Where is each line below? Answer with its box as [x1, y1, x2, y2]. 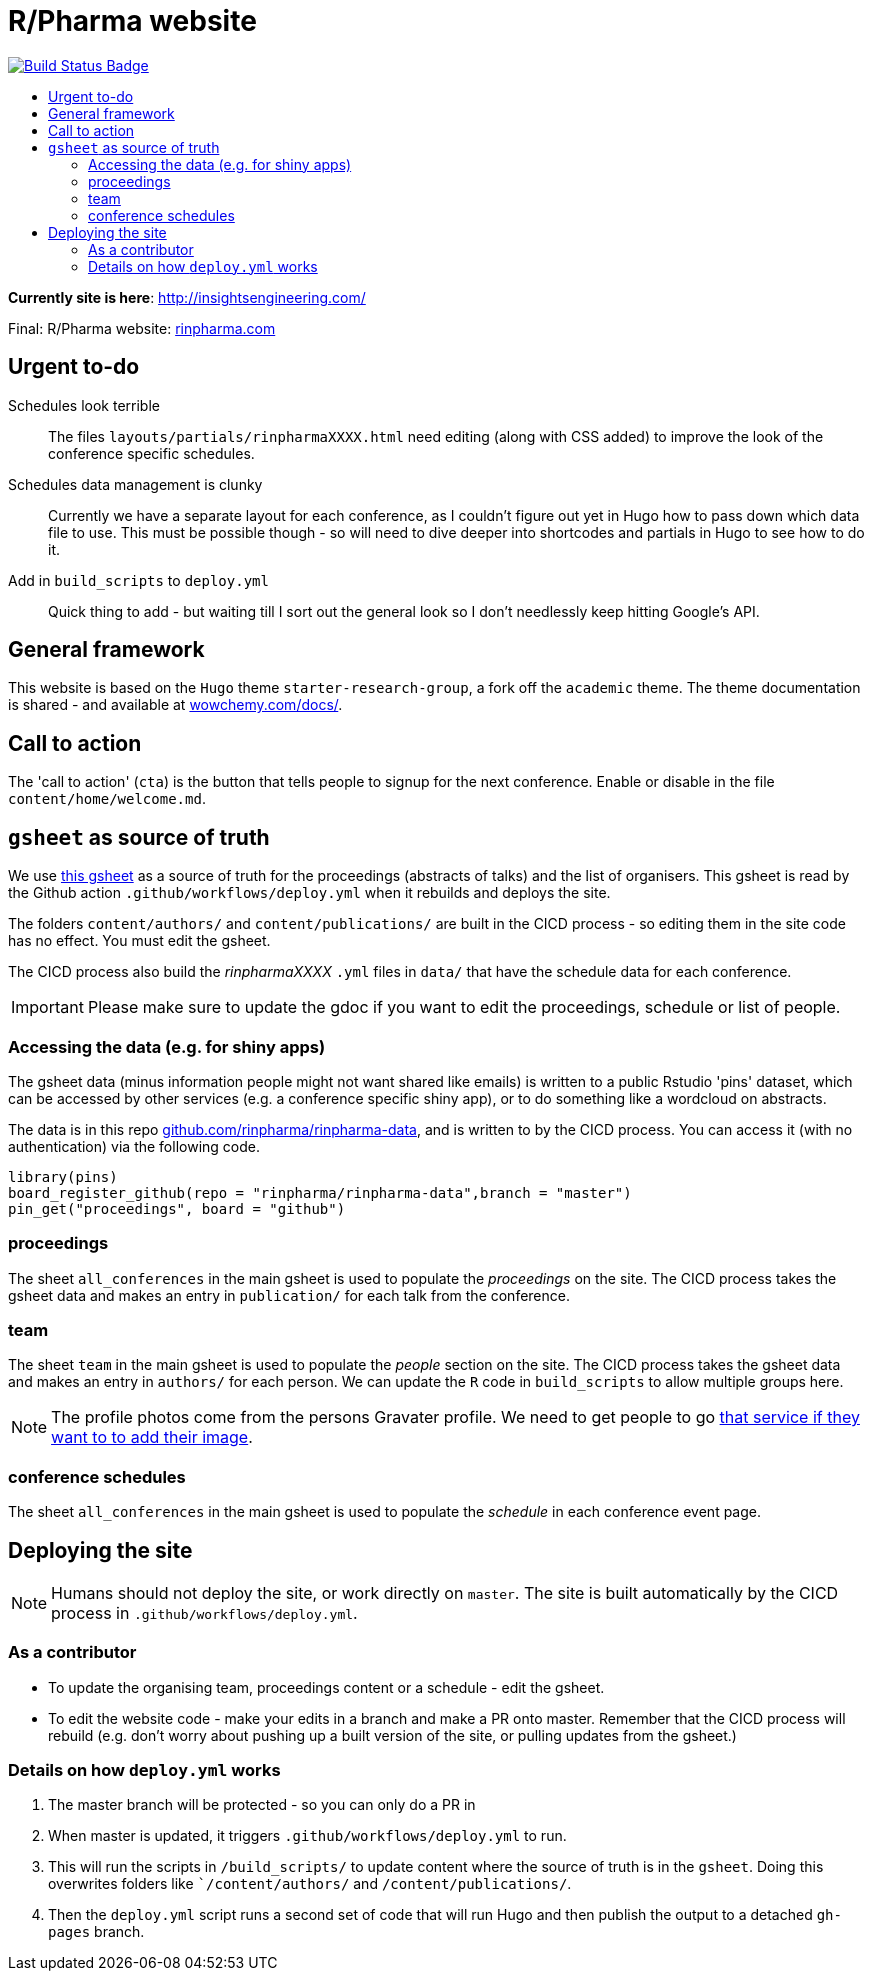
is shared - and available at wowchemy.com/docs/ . [8, 696, 343, 714]
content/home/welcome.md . [8, 790, 206, 808]
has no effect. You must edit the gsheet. [8, 932, 271, 950]
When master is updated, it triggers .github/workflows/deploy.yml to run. [48, 1827, 567, 1845]
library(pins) [8, 1168, 118, 1185]
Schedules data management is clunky [8, 475, 263, 493]
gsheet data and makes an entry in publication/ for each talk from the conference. [8, 1286, 570, 1304]
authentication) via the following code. [8, 1137, 260, 1155]
